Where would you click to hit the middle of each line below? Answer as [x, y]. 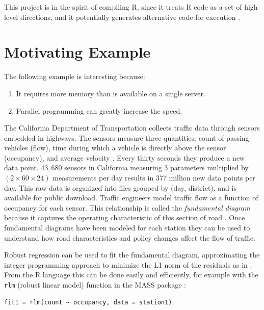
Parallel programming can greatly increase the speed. [99, 110]
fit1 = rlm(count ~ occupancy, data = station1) [88, 302]
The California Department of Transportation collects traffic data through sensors [132, 128]
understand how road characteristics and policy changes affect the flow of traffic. [130, 237]
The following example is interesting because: [75, 76]
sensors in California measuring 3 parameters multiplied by [156, 167]
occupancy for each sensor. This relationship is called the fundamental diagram [127, 207]
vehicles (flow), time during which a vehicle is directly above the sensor [115, 148]
